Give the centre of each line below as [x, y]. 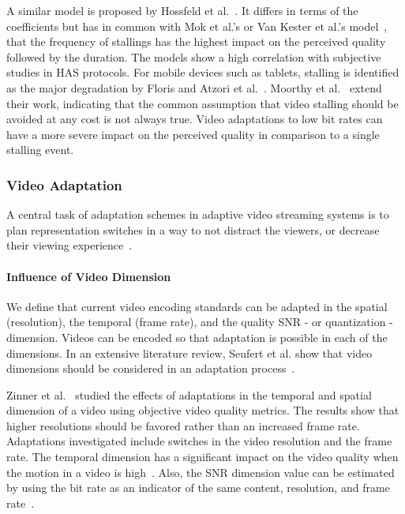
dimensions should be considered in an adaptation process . [151, 368]
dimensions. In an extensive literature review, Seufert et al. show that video [189, 353]
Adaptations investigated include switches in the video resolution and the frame [199, 441]
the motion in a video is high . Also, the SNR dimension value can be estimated [201, 472]
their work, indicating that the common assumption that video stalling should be [202, 103]
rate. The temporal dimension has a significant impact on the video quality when [202, 457]
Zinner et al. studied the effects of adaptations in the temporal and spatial [189, 394]
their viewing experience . [69, 245]
